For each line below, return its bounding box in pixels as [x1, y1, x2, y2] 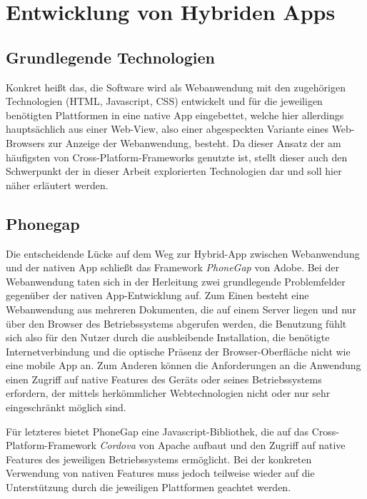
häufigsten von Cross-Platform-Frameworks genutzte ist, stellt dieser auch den [6, 149, 348, 164]
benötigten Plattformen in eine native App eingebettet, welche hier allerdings [6, 107, 344, 122]
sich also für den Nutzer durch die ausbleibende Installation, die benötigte [6, 330, 330, 345]
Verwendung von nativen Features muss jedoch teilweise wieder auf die [6, 465, 315, 480]
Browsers [6, 135, 45, 150]
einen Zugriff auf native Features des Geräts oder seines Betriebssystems [6, 371, 322, 386]
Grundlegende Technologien [6, 46, 215, 68]
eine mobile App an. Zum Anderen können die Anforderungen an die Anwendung [6, 358, 361, 373]
